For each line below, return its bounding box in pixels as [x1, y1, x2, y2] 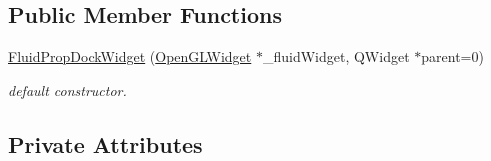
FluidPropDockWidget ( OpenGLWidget [8, 46, 252, 67]
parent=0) [421, 46, 484, 67]
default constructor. [8, 79, 127, 100]
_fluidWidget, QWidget [262, 46, 410, 67]
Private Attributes [8, 128, 203, 159]
